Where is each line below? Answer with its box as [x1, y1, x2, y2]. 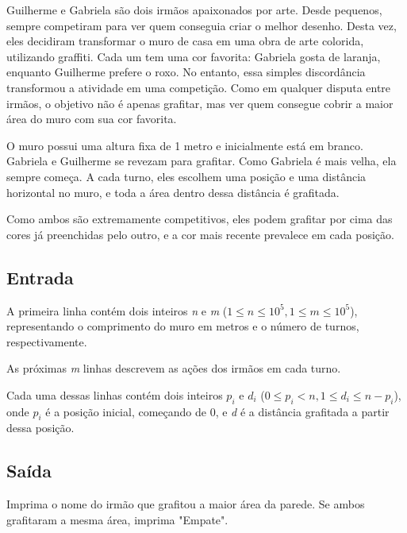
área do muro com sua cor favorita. [6, 110, 177, 127]
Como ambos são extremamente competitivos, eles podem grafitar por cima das [6, 210, 393, 227]
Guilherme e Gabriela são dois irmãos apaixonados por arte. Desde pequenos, [6, 2, 382, 17]
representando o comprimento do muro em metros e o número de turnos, [6, 318, 359, 334]
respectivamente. [6, 333, 87, 350]
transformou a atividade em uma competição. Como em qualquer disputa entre [6, 79, 391, 95]
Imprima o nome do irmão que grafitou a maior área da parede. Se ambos [6, 496, 365, 512]
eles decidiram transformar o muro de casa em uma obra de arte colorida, [6, 33, 364, 49]
